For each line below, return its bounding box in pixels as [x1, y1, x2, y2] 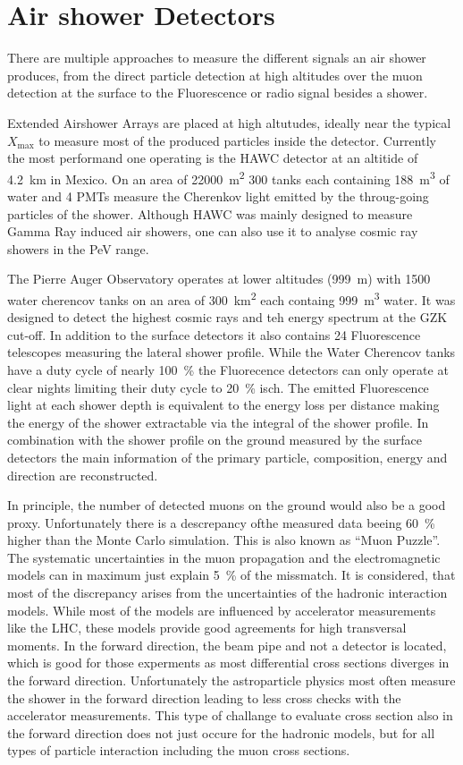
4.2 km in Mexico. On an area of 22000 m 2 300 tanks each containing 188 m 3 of [7, 166, 450, 188]
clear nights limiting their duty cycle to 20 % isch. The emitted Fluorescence [7, 378, 429, 396]
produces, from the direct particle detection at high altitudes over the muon [7, 65, 423, 84]
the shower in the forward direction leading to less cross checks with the [7, 688, 401, 707]
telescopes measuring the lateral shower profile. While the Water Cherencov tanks [7, 343, 456, 361]
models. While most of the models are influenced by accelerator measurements [7, 600, 436, 619]
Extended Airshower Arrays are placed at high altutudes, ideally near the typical [7, 113, 451, 132]
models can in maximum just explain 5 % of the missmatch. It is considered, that [7, 565, 456, 584]
